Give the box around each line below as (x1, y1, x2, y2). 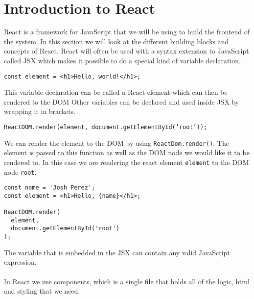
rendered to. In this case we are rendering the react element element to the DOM (4, 157, 249, 167)
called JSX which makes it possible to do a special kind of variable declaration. (4, 55, 241, 65)
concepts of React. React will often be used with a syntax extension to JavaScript (4, 46, 249, 56)
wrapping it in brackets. (4, 106, 76, 116)
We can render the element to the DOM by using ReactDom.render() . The (4, 137, 229, 148)
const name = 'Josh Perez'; (4, 184, 95, 191)
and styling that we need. (4, 286, 80, 296)
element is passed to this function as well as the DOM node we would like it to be (4, 147, 250, 158)
